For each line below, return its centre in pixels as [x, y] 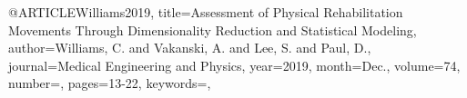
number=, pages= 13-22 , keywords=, [110, 83]
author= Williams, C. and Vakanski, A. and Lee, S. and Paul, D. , [190, 48]
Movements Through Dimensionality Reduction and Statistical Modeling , [213, 29]
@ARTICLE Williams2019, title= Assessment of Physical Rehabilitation [206, 12]
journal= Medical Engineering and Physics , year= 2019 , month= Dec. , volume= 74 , [234, 65]
